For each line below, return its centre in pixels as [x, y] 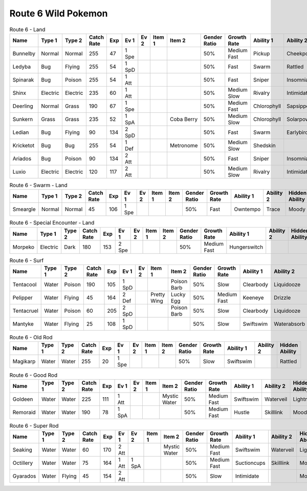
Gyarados [24, 476]
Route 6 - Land [27, 29]
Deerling [23, 106]
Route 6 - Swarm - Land [38, 186]
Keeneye [253, 298]
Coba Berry [184, 119]
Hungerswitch [246, 247]
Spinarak [23, 79]
